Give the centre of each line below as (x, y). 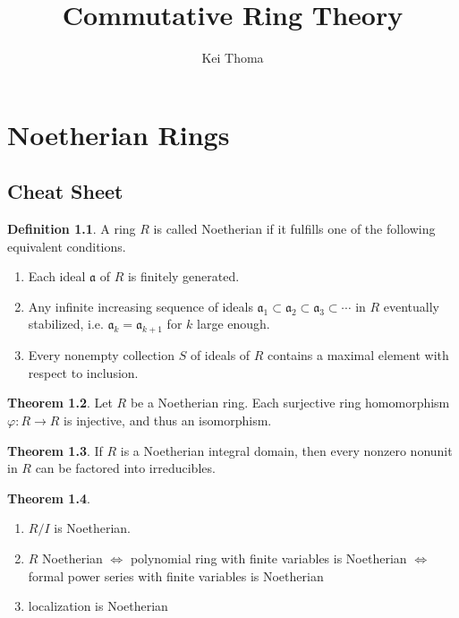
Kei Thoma (233, 58)
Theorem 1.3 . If (55, 450)
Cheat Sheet (65, 191)
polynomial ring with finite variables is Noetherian (268, 558)
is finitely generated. (183, 276)
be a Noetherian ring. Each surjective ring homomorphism (290, 403)
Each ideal (57, 276)
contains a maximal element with (358, 355)
